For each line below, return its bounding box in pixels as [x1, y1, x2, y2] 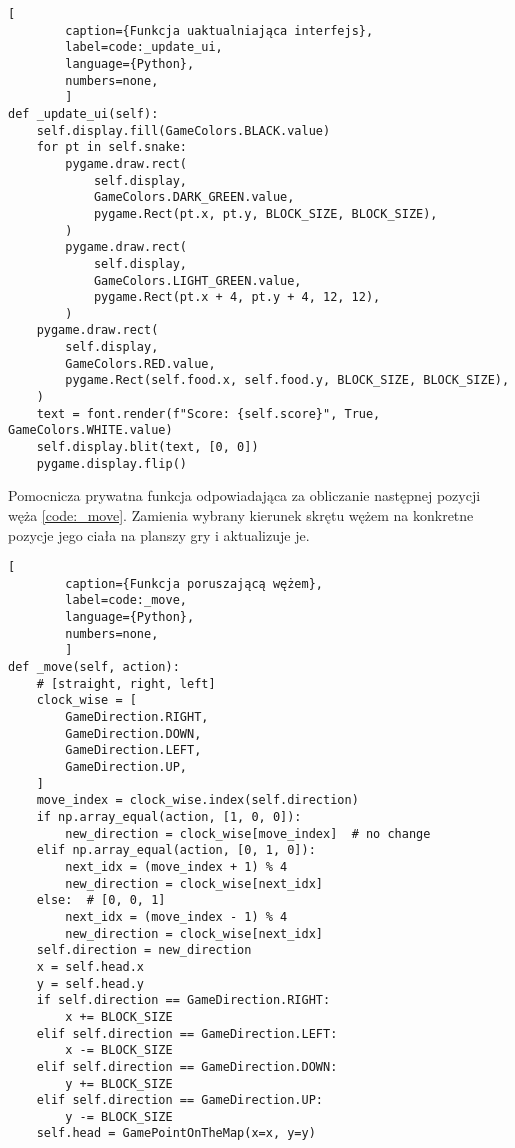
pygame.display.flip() [36, 456, 187, 471]
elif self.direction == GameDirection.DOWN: [36, 1059, 338, 1074]
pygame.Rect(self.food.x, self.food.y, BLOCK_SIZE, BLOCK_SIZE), [65, 373, 510, 388]
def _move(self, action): [8, 660, 180, 675]
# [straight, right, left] [36, 676, 216, 691]
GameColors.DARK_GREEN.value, [93, 190, 295, 205]
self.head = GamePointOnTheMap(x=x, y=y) [36, 1126, 316, 1141]
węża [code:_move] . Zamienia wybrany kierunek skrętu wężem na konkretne [8, 504, 474, 525]
